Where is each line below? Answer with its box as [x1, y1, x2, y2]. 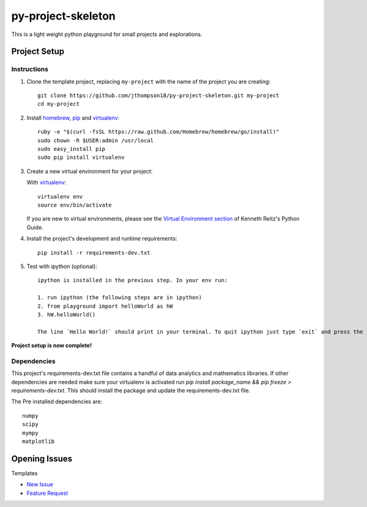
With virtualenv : [26, 179, 67, 186]
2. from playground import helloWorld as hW [37, 302, 174, 310]
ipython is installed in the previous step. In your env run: [37, 277, 228, 284]
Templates [11, 469, 38, 476]
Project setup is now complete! [11, 342, 92, 349]
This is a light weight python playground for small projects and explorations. [11, 31, 202, 38]
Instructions [11, 65, 49, 73]
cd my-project [37, 101, 80, 108]
